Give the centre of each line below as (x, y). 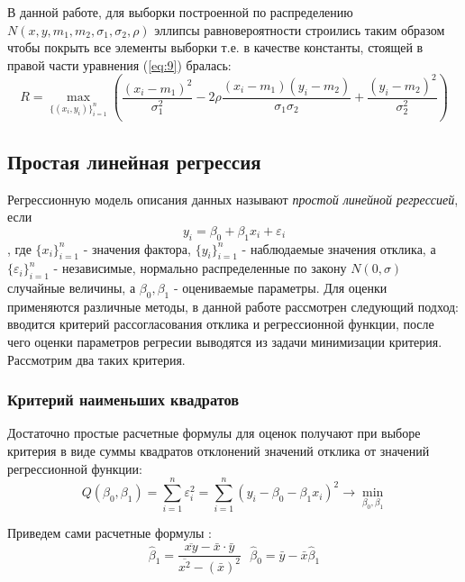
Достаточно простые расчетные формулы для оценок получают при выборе (214, 433)
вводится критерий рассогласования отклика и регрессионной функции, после (221, 324)
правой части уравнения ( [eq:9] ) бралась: (119, 64)
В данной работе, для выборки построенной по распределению (180, 12)
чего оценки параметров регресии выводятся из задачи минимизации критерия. (225, 342)
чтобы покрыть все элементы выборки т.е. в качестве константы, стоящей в (215, 47)
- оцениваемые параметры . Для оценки (280, 288)
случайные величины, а (72, 288)
